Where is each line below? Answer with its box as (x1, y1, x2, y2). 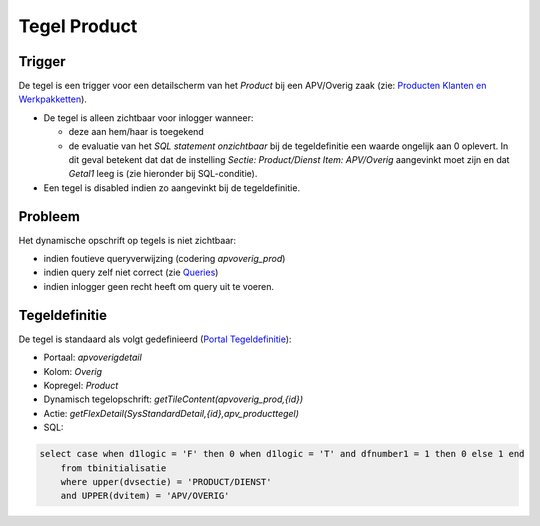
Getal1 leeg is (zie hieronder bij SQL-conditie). (68, 168, 258, 180)
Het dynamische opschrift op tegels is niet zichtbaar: (18, 234, 237, 246)
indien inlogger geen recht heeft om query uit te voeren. (43, 280, 275, 292)
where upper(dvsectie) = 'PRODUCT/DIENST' (60, 476, 272, 487)
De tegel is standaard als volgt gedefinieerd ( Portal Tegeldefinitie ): (18, 333, 292, 345)
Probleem (18, 208, 80, 225)
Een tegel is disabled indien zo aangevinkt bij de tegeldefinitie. (43, 181, 300, 194)
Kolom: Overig (43, 365, 103, 377)
